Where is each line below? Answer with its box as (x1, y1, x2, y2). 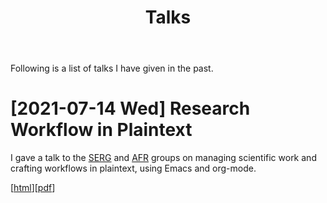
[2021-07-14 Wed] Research (10, 97, 251, 120)
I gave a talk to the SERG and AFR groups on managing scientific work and (10, 152, 317, 164)
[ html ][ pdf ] (10, 182, 56, 194)
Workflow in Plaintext (10, 119, 193, 141)
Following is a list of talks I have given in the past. (10, 62, 214, 75)
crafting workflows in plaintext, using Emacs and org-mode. (10, 162, 257, 175)
